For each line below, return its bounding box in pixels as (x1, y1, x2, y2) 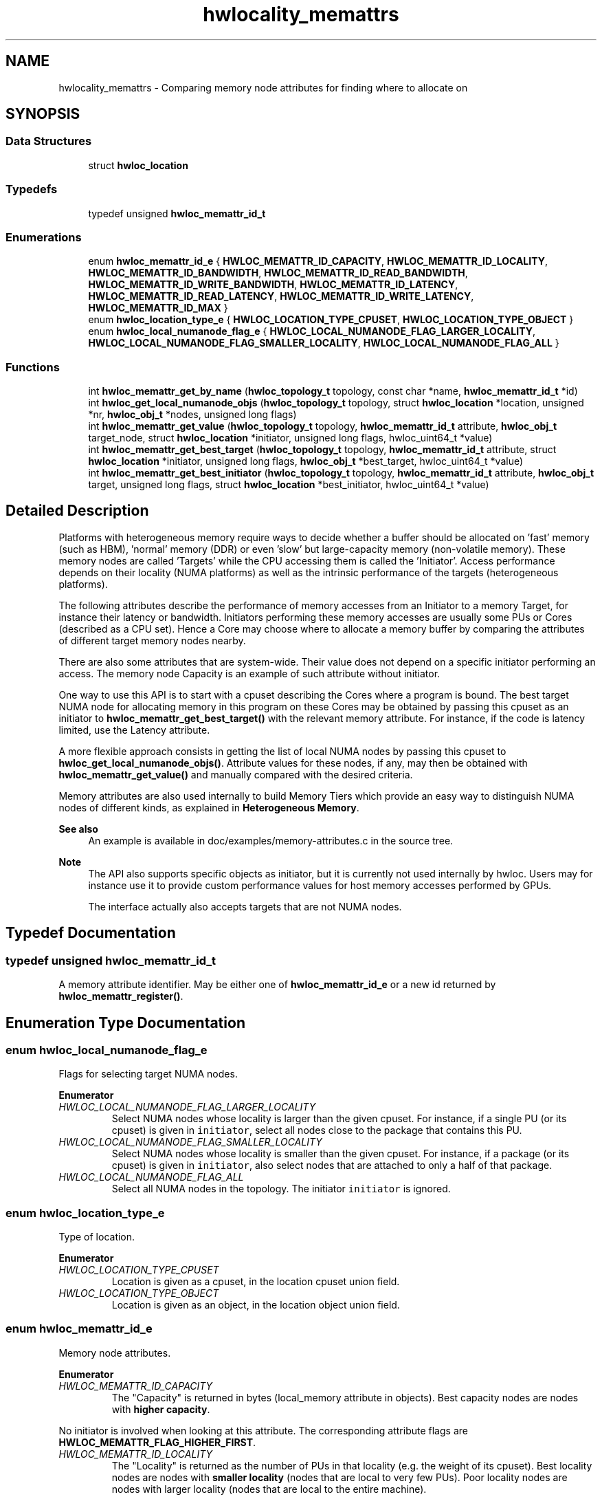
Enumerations (5, 230, 82, 244)
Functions (5, 360, 60, 374)
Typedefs (5, 182, 58, 197)
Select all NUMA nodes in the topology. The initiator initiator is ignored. (111, 1183, 451, 1195)
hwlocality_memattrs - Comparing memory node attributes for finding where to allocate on (58, 81, 468, 94)
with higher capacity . (111, 1403, 210, 1415)
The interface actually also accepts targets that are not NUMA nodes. (88, 900, 402, 912)
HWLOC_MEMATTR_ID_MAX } (88, 302, 228, 314)
